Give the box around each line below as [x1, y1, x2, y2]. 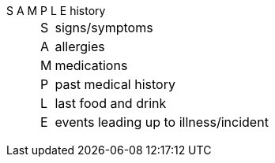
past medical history [55, 76, 175, 92]
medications [55, 57, 128, 73]
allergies [55, 39, 105, 54]
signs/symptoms [55, 20, 153, 35]
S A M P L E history [6, 4, 106, 17]
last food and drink [55, 95, 167, 111]
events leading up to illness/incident [55, 114, 269, 130]
